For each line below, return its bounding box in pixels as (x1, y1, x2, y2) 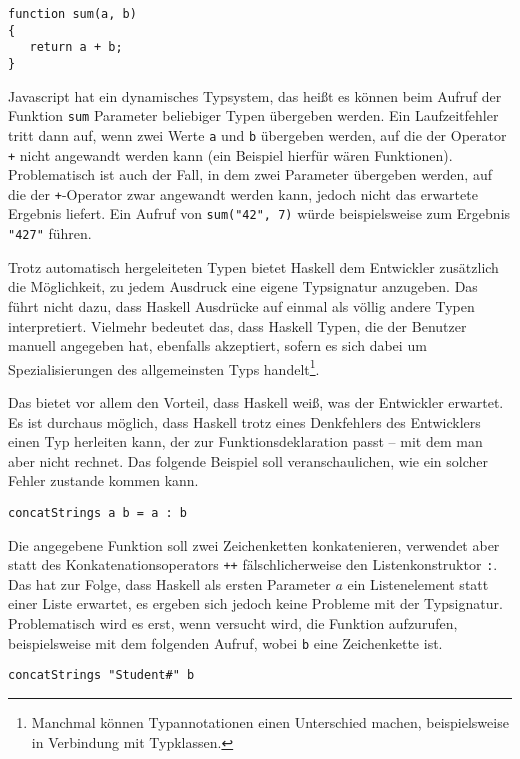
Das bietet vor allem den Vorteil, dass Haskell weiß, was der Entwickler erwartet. (8, 391, 504, 412)
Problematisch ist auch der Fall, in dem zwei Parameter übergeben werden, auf (8, 164, 492, 185)
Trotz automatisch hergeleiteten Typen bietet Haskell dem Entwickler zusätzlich (8, 256, 499, 277)
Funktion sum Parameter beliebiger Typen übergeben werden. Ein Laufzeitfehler (8, 105, 499, 126)
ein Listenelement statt (347, 573, 489, 594)
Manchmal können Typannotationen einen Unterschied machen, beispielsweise (31, 711, 509, 732)
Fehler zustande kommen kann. (8, 470, 199, 491)
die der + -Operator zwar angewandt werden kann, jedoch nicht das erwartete (8, 183, 478, 204)
